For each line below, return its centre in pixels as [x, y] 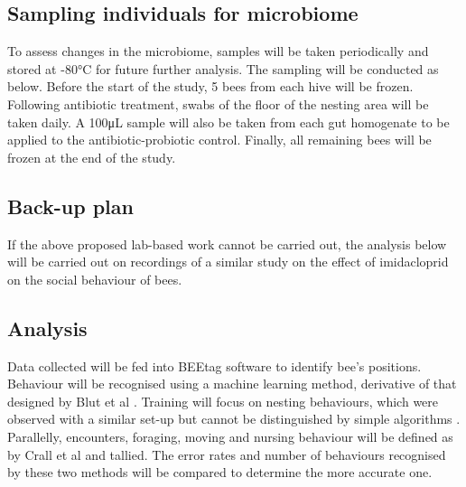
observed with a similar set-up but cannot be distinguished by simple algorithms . [234, 419]
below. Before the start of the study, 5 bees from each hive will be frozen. [210, 86]
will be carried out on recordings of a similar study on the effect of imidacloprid [228, 262]
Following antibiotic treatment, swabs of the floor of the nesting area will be [218, 103]
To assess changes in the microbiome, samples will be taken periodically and [218, 51]
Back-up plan [70, 206]
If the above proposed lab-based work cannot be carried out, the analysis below [227, 243]
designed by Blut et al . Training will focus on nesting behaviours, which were [223, 401]
